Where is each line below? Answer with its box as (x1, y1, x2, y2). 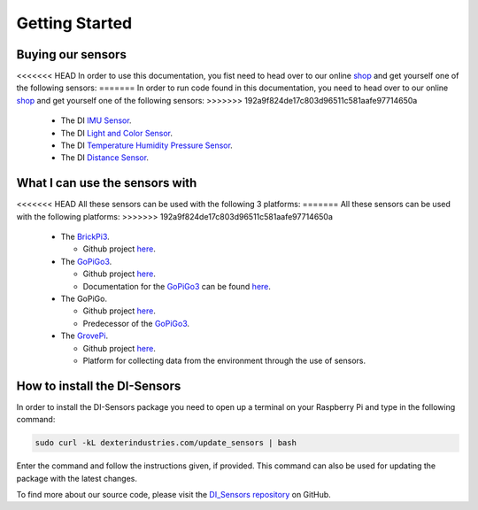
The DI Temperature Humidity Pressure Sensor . (60, 140, 234, 151)
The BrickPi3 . (60, 231, 110, 243)
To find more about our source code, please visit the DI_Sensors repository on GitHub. (16, 490, 331, 500)
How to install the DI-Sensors (16, 378, 181, 393)
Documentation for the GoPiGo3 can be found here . (82, 281, 272, 291)
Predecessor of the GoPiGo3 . (82, 318, 190, 328)
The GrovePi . (60, 330, 109, 341)
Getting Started (16, 13, 133, 33)
